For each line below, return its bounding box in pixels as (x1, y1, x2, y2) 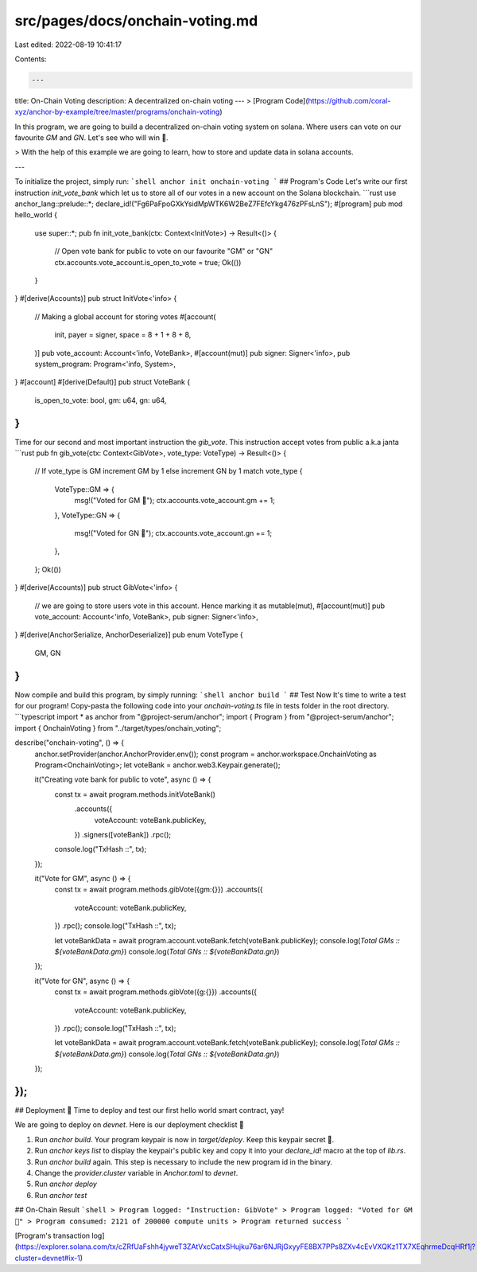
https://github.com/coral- (307, 96, 391, 105)
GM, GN (34, 648, 61, 657)
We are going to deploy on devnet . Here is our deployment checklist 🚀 (14, 1120, 244, 1130)
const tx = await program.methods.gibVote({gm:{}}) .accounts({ (54, 884, 263, 895)
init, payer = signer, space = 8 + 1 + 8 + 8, (54, 330, 192, 340)
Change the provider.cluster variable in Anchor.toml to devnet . (34, 1169, 238, 1178)
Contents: (14, 54, 47, 64)
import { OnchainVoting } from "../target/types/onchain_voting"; (14, 723, 222, 732)
